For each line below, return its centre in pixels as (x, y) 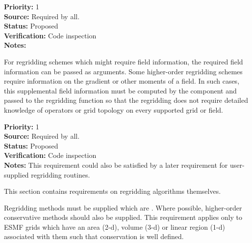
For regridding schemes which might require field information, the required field (124, 61)
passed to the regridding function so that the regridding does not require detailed (126, 100)
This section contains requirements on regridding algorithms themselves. (113, 191)
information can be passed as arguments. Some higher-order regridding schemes (123, 71)
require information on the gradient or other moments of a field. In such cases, (122, 81)
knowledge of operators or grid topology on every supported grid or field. (113, 109)
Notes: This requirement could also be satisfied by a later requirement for (116, 165)
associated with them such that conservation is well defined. (94, 236)
